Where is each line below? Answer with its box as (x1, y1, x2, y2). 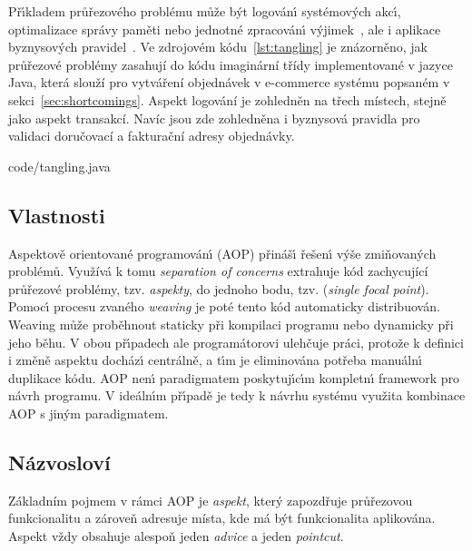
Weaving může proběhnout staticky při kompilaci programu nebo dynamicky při (8, 314, 454, 333)
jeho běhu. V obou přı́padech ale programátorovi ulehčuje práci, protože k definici (8, 332, 464, 351)
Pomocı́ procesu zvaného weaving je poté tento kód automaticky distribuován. (8, 297, 440, 316)
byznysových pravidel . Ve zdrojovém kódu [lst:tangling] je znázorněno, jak (8, 37, 428, 56)
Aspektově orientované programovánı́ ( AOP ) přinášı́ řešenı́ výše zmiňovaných (8, 243, 437, 262)
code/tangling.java (8, 156, 111, 175)
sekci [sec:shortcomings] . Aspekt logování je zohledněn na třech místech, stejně (8, 90, 447, 109)
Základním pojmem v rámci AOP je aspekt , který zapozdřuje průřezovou (8, 490, 413, 509)
